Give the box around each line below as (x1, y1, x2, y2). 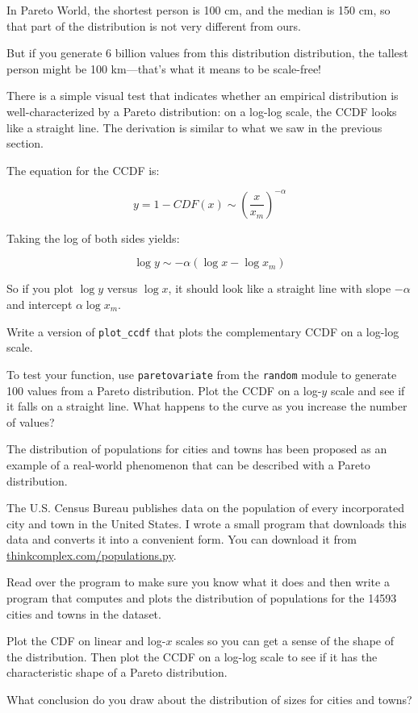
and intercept (6, 296, 73, 313)
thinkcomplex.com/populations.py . (6, 546, 177, 563)
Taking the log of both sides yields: (6, 229, 180, 246)
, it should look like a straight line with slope (168, 280, 391, 297)
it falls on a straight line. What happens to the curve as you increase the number (6, 398, 408, 415)
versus (107, 280, 138, 297)
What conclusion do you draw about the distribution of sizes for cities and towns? (6, 691, 412, 708)
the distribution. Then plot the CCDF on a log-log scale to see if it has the (6, 648, 378, 665)
